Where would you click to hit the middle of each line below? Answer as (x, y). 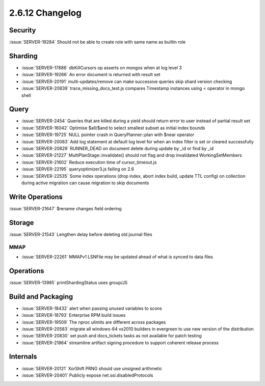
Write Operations (36, 197)
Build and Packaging (41, 296)
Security (23, 30)
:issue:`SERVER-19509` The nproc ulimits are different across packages (94, 322)
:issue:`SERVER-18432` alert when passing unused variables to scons (92, 308)
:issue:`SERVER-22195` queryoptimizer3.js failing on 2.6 (78, 169)
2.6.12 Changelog (45, 13)
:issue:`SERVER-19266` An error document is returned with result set (91, 75)
